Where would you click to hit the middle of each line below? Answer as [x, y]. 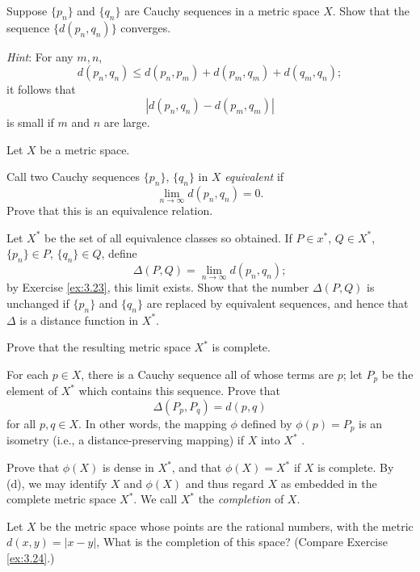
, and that [197, 467]
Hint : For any [40, 56]
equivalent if [254, 177]
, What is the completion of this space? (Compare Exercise [242, 542]
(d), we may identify [57, 483]
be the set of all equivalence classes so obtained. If [168, 237]
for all [21, 424]
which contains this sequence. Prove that [179, 391]
